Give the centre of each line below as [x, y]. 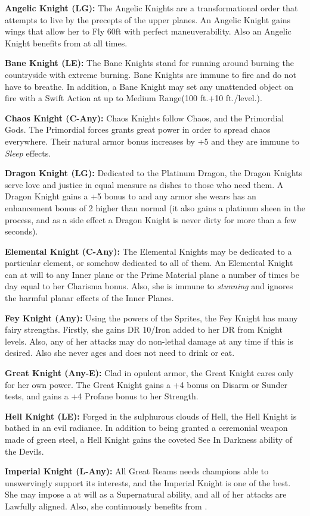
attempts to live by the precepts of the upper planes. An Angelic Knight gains [148, 19]
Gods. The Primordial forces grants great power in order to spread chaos [138, 129]
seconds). [21, 231]
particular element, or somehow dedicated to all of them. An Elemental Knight [149, 263]
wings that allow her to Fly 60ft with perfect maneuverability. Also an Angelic [148, 31]
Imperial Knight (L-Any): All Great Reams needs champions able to [137, 471]
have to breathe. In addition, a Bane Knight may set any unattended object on [149, 86]
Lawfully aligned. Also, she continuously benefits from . [106, 506]
